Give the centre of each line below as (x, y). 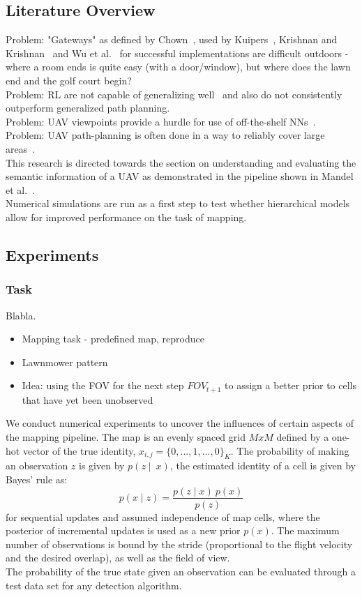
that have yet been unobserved (88, 399)
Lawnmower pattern (65, 362)
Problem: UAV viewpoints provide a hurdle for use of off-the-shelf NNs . (161, 121)
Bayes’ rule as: (37, 479)
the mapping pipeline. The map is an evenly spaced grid (126, 436)
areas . (21, 148)
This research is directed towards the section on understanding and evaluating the (181, 162)
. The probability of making (290, 450)
